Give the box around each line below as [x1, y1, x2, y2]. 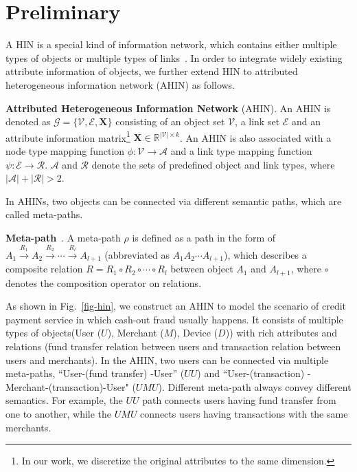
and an [292, 114, 321, 129]
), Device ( [173, 325, 218, 340]
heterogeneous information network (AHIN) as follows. [5, 77, 235, 92]
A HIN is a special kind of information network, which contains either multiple [5, 37, 337, 52]
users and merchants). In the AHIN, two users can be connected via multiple [5, 352, 329, 367]
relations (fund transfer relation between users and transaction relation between [5, 339, 341, 353]
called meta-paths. [5, 207, 83, 222]
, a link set [235, 114, 280, 129]
